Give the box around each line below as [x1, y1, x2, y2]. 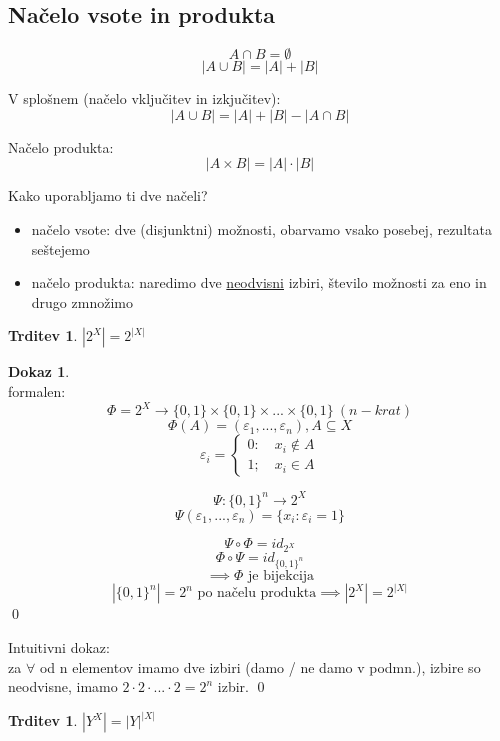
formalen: [8, 380, 66, 401]
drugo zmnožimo [31, 291, 133, 312]
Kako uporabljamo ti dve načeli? [8, 185, 208, 206]
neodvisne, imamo [8, 676, 118, 697]
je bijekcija [248, 569, 315, 584]
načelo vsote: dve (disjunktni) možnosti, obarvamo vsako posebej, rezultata [31, 218, 492, 239]
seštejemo [31, 238, 90, 259]
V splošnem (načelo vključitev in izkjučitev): [8, 88, 281, 109]
